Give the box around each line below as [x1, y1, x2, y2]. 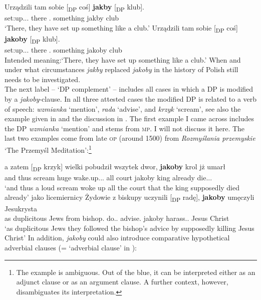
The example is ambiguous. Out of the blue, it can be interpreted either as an [16, 266, 255, 277]
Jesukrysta [5, 203, 37, 213]
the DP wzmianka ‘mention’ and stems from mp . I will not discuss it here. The [5, 123, 245, 133]
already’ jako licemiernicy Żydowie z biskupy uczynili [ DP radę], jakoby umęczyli [5, 192, 254, 204]
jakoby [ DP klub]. [5, 33, 60, 45]
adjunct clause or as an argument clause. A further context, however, [16, 276, 228, 287]
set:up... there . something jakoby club [5, 44, 122, 55]
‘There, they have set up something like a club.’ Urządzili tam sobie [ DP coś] [5, 22, 238, 34]
